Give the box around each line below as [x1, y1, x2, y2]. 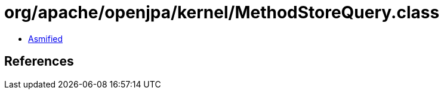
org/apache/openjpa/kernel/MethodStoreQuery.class [4, 2, 440, 22]
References [4, 54, 74, 69]
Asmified [28, 33, 63, 44]
